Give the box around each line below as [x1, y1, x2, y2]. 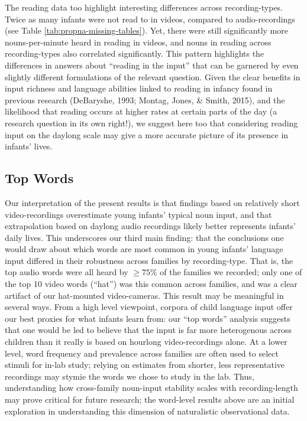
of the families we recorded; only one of [160, 266, 302, 278]
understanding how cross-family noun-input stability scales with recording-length [5, 381, 298, 394]
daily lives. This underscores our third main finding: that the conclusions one [5, 231, 284, 243]
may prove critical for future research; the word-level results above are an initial [5, 393, 295, 406]
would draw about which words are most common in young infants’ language [5, 243, 283, 255]
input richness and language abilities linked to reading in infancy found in [5, 82, 273, 94]
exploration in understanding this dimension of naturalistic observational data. [5, 404, 290, 417]
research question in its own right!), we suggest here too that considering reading [5, 116, 298, 129]
